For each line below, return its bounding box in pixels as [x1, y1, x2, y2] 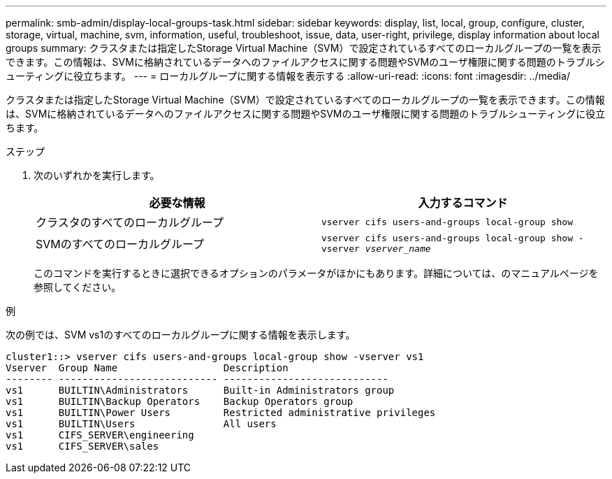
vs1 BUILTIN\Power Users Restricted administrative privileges [6, 407, 436, 418]
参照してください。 [34, 281, 122, 293]
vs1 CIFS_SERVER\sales [6, 441, 159, 452]
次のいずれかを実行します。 [34, 169, 160, 181]
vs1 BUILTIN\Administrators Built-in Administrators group [6, 385, 395, 396]
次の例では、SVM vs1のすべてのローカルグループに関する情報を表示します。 [6, 329, 356, 341]
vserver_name [365, 243, 431, 254]
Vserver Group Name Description [6, 362, 289, 373]
